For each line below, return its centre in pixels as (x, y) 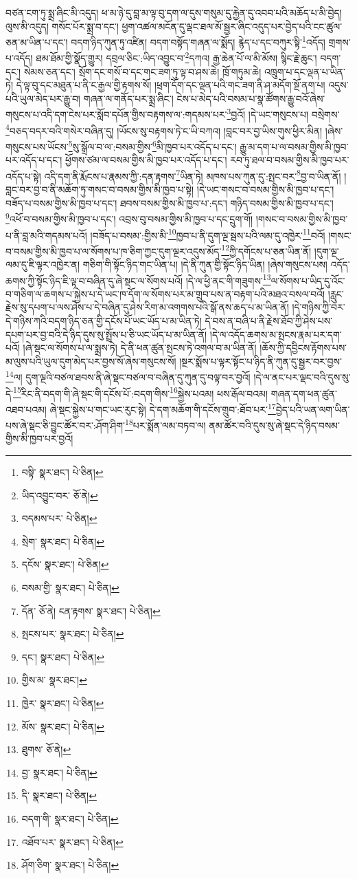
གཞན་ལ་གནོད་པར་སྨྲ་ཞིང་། (128, 98)
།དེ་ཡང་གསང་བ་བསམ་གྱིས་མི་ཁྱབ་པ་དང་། (265, 189)
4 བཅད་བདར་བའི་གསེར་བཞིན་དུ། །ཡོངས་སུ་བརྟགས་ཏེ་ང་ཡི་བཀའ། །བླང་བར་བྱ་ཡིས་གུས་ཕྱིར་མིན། (164, 129)
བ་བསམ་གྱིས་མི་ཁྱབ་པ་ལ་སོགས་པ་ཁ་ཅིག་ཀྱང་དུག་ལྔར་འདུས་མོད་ (114, 251)
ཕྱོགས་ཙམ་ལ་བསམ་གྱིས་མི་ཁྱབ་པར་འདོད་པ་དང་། (146, 160)
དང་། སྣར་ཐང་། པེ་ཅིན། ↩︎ (63, 656)
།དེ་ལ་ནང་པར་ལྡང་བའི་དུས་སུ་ (302, 377)
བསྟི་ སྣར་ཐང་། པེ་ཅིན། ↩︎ (62, 472)
